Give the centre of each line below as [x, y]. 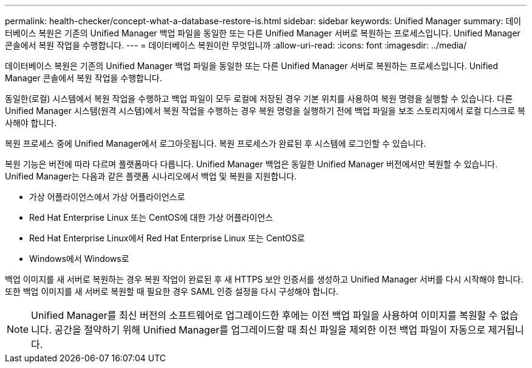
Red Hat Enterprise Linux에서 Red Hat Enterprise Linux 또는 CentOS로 [167, 238]
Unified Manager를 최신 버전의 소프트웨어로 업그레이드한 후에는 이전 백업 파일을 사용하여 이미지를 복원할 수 [264, 315]
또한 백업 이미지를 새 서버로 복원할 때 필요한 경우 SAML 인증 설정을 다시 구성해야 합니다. [172, 291]
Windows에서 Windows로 [79, 259]
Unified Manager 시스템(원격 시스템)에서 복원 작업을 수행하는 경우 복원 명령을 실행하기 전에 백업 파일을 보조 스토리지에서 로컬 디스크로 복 [265, 111]
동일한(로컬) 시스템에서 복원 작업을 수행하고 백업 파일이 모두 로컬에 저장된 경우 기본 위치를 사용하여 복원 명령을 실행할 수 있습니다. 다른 [259, 99]
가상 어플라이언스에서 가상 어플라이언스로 [107, 197]
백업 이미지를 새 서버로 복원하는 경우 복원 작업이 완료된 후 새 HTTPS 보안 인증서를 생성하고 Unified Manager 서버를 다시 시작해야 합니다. [264, 279]
